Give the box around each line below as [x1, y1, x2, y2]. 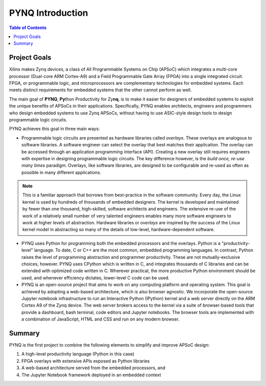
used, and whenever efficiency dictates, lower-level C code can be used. [21, 275, 170, 281]
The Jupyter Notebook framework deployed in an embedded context [21, 372, 161, 378]
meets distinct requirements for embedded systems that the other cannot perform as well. [9, 87, 192, 93]
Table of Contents [9, 25, 47, 31]
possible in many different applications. [21, 169, 101, 175]
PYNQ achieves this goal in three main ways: [9, 126, 100, 132]
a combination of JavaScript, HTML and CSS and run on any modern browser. [21, 316, 180, 322]
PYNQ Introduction [9, 7, 88, 18]
